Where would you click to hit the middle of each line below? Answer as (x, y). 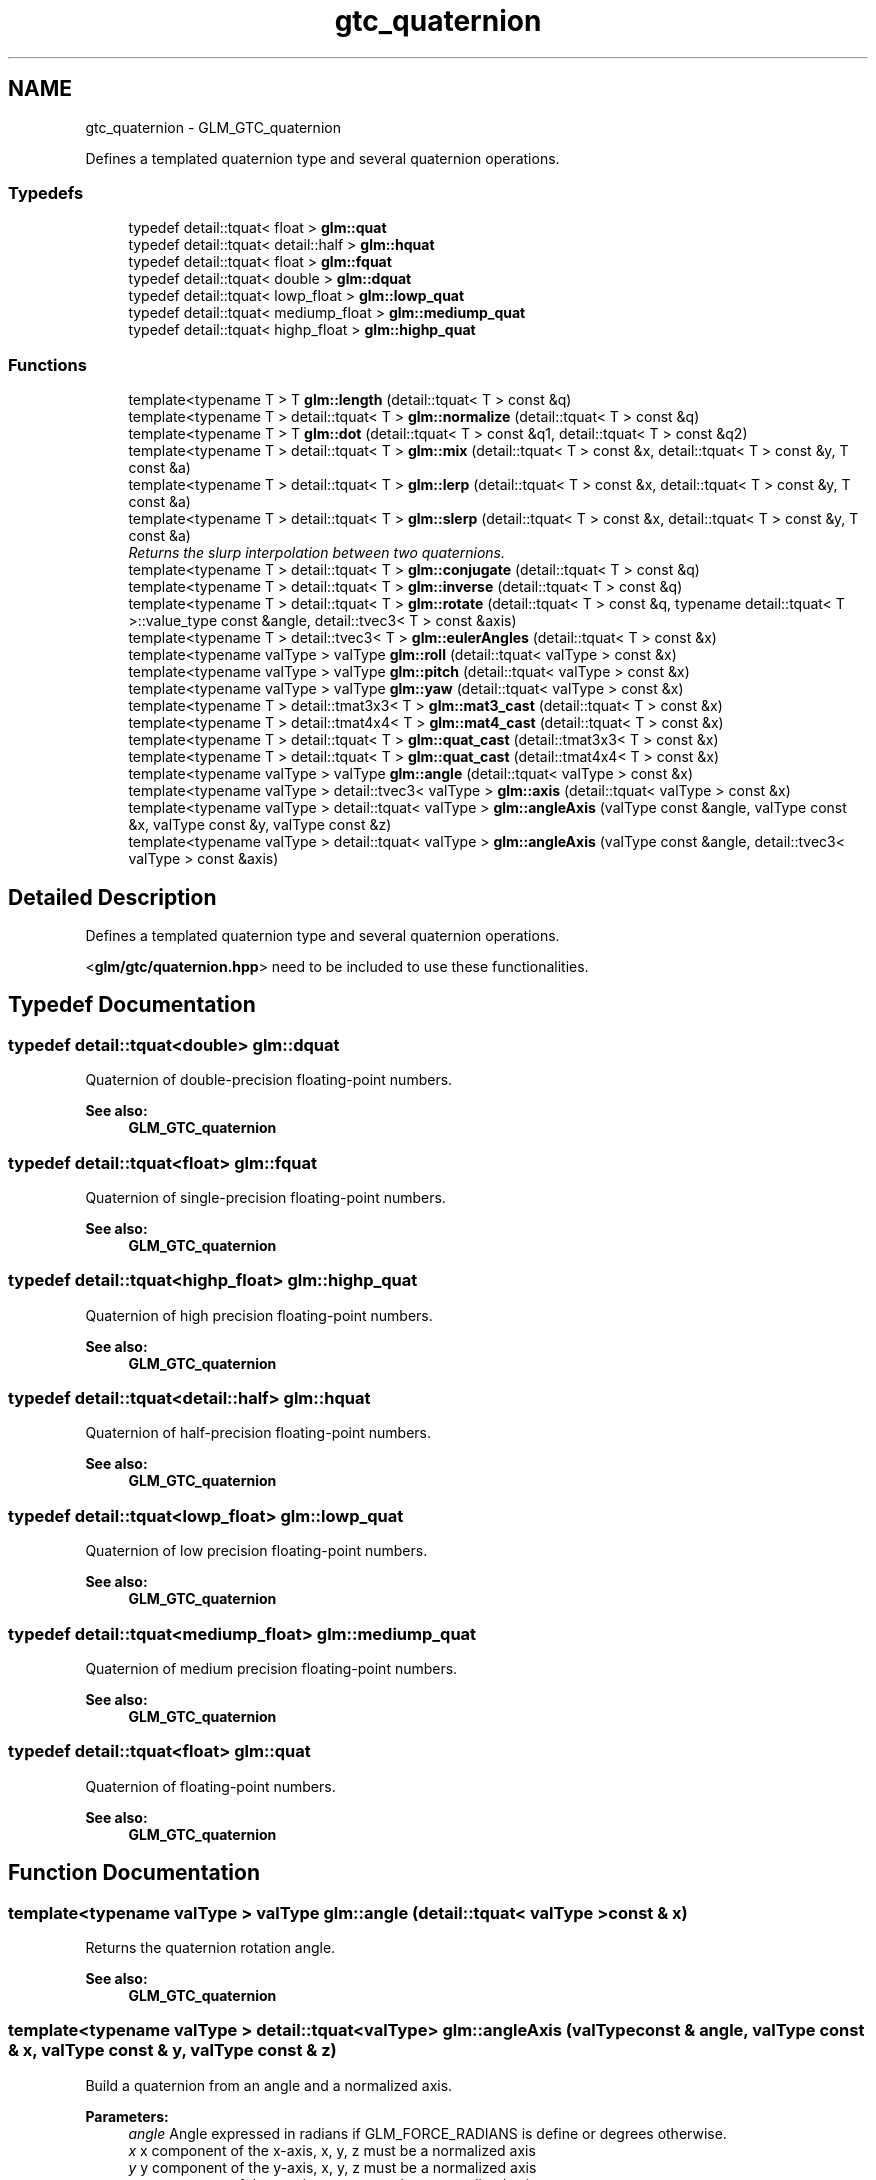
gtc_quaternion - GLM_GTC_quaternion (213, 127)
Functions (47, 364)
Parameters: (127, 2116)
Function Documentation (134, 1873)
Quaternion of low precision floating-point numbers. (256, 1551)
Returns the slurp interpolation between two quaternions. (316, 553)
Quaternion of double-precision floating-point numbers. (269, 1080)
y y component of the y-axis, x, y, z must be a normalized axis (332, 2167)
